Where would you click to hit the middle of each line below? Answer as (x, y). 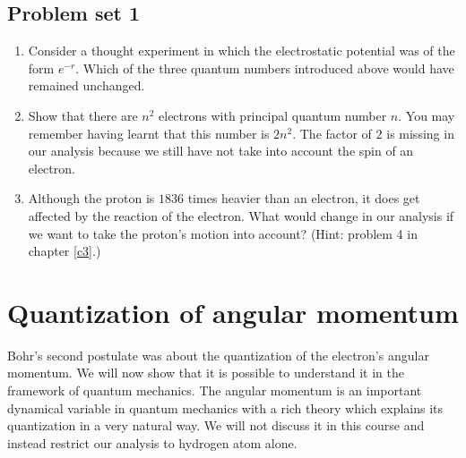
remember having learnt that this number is (149, 133)
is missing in (420, 133)
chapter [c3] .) (65, 251)
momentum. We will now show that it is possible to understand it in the (206, 373)
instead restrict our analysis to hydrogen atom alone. (152, 442)
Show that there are (83, 115)
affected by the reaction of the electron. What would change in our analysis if (241, 215)
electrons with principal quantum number (273, 115)
